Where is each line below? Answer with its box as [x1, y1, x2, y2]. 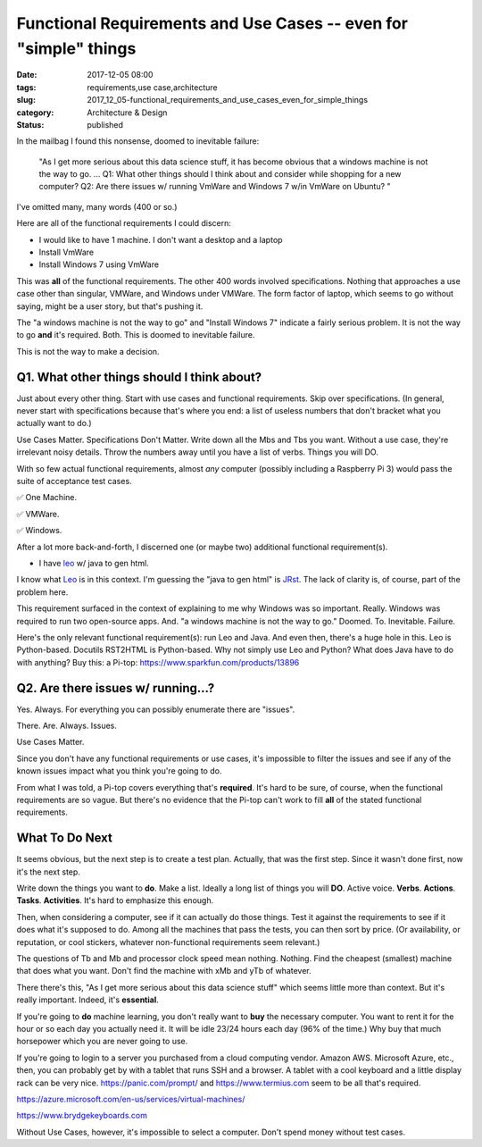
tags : [16, 81, 37, 93]
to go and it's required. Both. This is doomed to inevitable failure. [16, 330, 255, 340]
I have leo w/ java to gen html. [38, 557, 149, 568]
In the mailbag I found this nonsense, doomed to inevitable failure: [16, 136, 260, 147]
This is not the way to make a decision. [16, 346, 160, 356]
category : [16, 107, 54, 118]
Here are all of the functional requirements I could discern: [16, 218, 231, 229]
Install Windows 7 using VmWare [38, 259, 160, 270]
